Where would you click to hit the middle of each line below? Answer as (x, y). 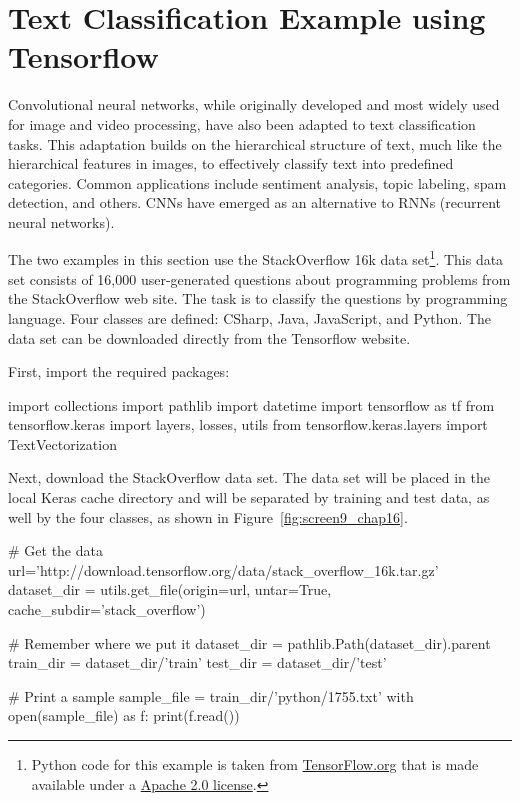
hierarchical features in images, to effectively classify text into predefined (231, 163)
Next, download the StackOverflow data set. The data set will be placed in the (249, 477)
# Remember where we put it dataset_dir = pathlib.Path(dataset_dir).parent (249, 642)
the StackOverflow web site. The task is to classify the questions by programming (258, 298)
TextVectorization (62, 443)
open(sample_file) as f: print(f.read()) (124, 715)
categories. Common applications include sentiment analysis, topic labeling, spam (257, 182)
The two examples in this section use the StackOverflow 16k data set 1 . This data (256, 258)
